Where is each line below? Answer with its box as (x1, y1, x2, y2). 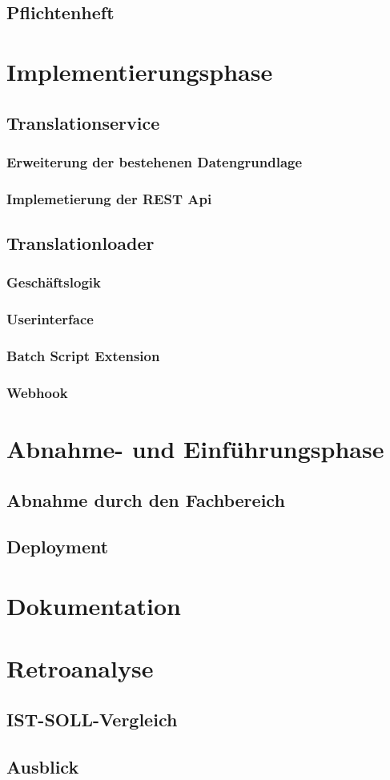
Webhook (6, 382, 68, 402)
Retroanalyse (6, 652, 154, 685)
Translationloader (6, 231, 155, 255)
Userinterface (6, 309, 94, 329)
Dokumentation (6, 589, 181, 621)
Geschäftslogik (6, 272, 101, 292)
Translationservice (6, 110, 160, 135)
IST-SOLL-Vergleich (6, 706, 178, 731)
